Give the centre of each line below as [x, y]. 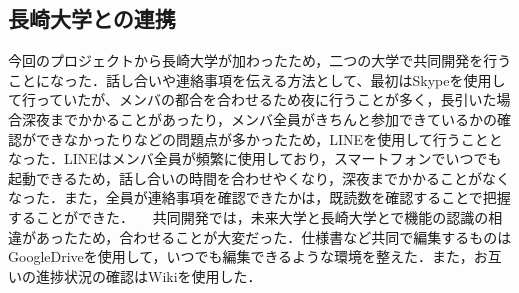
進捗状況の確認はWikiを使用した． [148, 275]
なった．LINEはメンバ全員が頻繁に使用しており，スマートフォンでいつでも [255, 158]
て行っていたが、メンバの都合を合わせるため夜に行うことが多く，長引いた [252, 99]
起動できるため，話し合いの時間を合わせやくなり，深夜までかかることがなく [259, 177]
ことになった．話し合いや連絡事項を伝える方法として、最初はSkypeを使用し [257, 79]
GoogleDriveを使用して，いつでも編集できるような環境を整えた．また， [241, 256]
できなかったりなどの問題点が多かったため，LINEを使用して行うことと [269, 138]
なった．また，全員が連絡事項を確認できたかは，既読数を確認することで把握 [259, 197]
